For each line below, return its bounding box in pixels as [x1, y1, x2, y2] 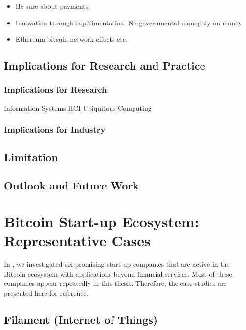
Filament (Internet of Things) [4, 311, 158, 327]
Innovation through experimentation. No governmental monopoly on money [15, 17, 242, 27]
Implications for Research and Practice [4, 58, 205, 73]
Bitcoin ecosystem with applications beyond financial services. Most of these [4, 268, 232, 279]
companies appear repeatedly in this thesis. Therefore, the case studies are [4, 278, 227, 288]
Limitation [4, 149, 58, 164]
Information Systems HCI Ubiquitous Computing [4, 102, 152, 113]
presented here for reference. [4, 287, 89, 298]
